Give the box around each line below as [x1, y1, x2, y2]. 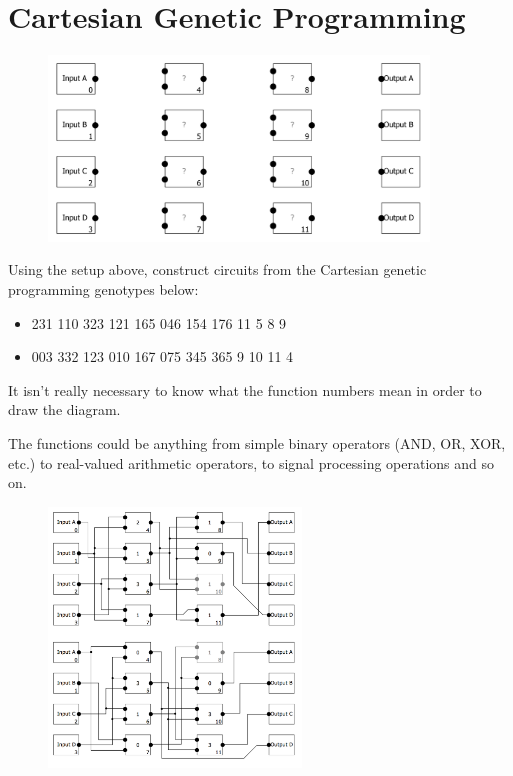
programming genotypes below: [8, 279, 199, 299]
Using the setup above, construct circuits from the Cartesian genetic [8, 259, 427, 280]
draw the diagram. [8, 399, 121, 420]
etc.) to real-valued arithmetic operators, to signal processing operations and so [8, 452, 495, 473]
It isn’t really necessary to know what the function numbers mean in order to [8, 379, 482, 400]
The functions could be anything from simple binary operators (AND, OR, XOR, [8, 432, 506, 453]
